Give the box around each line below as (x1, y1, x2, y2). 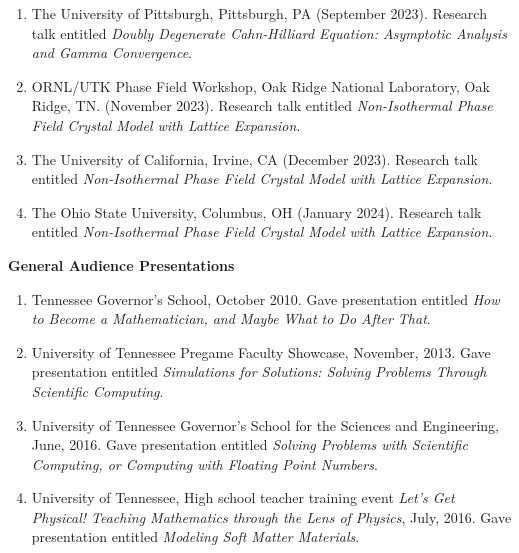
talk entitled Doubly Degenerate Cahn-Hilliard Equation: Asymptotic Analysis (31, 22, 507, 43)
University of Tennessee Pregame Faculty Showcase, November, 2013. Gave (31, 341, 491, 362)
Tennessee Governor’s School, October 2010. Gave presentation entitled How (31, 288, 500, 309)
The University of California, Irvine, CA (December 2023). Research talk (31, 148, 478, 169)
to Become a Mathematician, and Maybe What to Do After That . (31, 308, 431, 329)
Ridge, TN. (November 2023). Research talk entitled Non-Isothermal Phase (31, 95, 493, 116)
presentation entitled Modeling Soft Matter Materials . (31, 526, 360, 547)
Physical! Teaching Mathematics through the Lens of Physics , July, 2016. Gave (31, 506, 512, 527)
